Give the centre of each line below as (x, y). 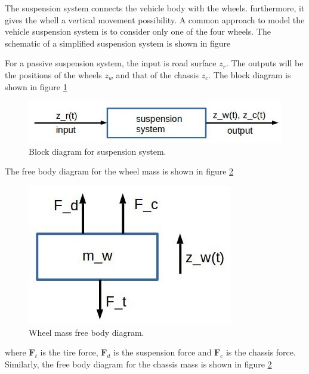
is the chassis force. (261, 352)
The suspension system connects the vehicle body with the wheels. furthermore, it (155, 8)
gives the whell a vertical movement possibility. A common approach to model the (155, 19)
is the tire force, (69, 352)
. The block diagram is (250, 74)
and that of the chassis (157, 74)
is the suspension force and (162, 352)
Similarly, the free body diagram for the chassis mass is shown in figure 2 (138, 364)
